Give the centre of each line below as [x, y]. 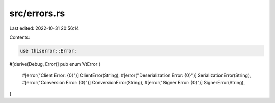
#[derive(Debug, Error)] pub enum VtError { [55, 64]
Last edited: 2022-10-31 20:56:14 [44, 28]
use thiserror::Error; [48, 51]
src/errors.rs [37, 13]
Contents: [20, 37]
